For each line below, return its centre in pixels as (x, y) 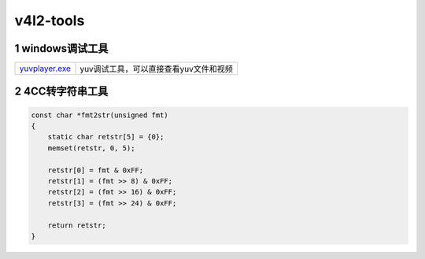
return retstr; (77, 225)
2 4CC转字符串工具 (61, 92)
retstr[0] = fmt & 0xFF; (96, 170)
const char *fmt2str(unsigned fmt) (100, 115)
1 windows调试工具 (62, 48)
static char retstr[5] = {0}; (106, 137)
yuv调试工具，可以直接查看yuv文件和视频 (157, 69)
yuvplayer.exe (45, 68)
